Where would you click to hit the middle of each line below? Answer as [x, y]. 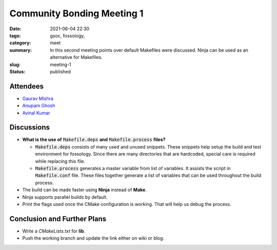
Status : [17, 71]
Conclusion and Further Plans [58, 218]
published [61, 71]
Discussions [29, 127]
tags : [15, 35]
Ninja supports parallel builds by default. [65, 197]
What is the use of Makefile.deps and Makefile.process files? [94, 140]
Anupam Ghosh [39, 106]
